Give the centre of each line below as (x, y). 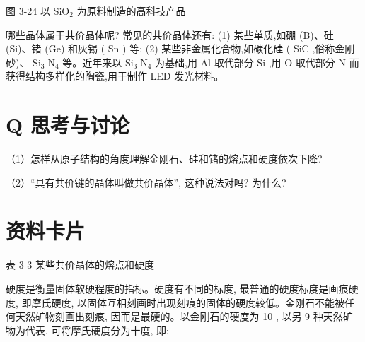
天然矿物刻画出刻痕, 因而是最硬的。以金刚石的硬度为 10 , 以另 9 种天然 (179, 316)
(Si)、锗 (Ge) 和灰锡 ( (56, 48)
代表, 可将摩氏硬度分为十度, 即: (97, 330)
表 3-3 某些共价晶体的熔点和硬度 (80, 265)
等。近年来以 (92, 62)
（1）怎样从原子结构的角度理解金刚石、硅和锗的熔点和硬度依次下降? (164, 159)
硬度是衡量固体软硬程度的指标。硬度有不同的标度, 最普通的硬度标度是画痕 (177, 288)
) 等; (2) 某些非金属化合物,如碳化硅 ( (207, 48)
